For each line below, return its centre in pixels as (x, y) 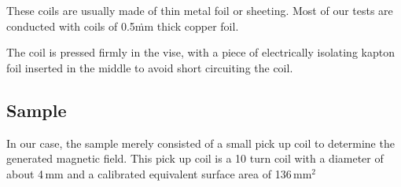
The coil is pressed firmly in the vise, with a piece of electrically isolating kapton (200, 52)
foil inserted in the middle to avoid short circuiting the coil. (150, 67)
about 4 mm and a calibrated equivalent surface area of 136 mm (159, 173)
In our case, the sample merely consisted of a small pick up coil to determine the (200, 143)
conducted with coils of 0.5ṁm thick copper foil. (123, 26)
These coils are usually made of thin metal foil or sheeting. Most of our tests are (200, 10)
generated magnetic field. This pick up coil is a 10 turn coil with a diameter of (195, 158)
